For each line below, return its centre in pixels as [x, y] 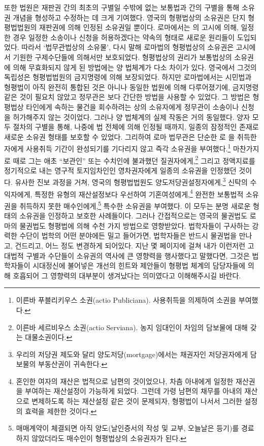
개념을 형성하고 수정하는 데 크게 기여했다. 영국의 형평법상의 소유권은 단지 [129, 17]
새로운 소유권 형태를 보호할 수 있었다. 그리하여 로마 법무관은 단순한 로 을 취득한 [130, 136]
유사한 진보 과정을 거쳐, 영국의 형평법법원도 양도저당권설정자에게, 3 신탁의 [131, 181]
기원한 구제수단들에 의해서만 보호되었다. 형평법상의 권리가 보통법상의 [122, 57]
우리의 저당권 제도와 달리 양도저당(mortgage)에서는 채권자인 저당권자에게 [132, 354]
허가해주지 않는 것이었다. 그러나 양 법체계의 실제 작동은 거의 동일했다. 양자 [131, 117]
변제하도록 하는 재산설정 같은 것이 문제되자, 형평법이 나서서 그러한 [137, 401]
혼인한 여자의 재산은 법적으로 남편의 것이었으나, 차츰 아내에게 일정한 [125, 381]
